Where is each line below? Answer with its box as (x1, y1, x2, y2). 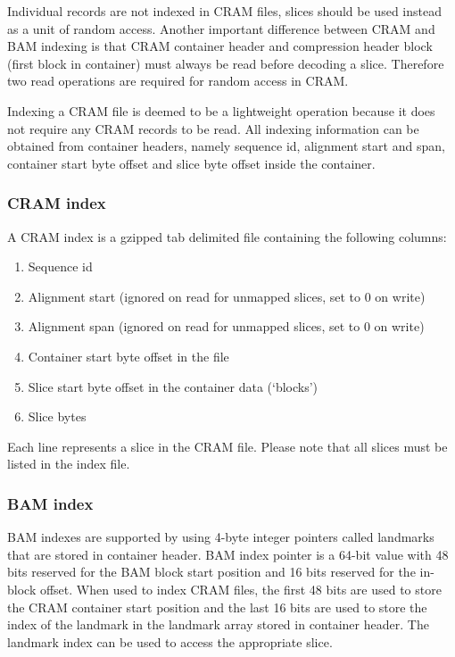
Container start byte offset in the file (28, 346, 229, 365)
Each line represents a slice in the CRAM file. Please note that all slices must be (7, 437, 448, 455)
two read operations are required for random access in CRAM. (7, 71, 349, 90)
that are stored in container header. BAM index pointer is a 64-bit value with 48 (7, 545, 449, 563)
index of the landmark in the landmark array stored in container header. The (7, 615, 429, 634)
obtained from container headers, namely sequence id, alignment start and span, (7, 137, 445, 155)
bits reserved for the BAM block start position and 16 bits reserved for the (7, 562, 416, 581)
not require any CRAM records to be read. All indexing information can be (7, 119, 419, 137)
